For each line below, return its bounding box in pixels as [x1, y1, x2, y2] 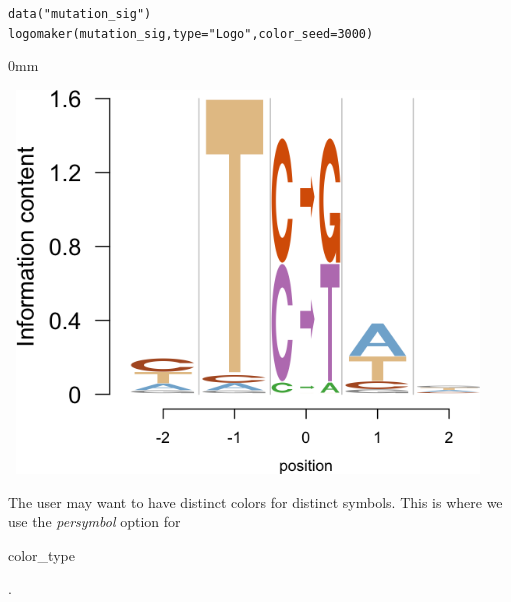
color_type [8, 544, 75, 565]
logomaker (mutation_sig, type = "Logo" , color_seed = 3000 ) [8, 26, 374, 41]
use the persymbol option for [8, 511, 181, 532]
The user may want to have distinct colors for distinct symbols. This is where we [8, 491, 503, 512]
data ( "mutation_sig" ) [8, 7, 152, 21]
